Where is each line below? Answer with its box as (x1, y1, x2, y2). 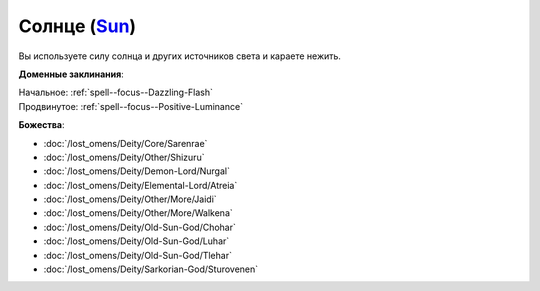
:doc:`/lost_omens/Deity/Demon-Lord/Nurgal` (43, 165, 230, 177)
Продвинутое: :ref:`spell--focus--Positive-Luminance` (18, 100, 244, 112)
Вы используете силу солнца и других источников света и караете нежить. (18, 50, 342, 62)
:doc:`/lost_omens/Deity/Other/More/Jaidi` (43, 193, 217, 205)
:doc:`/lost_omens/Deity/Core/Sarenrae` (43, 137, 208, 149)
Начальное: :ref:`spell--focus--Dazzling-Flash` (18, 86, 214, 99)
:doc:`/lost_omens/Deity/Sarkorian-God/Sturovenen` (43, 263, 259, 275)
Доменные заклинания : (18, 68, 124, 80)
